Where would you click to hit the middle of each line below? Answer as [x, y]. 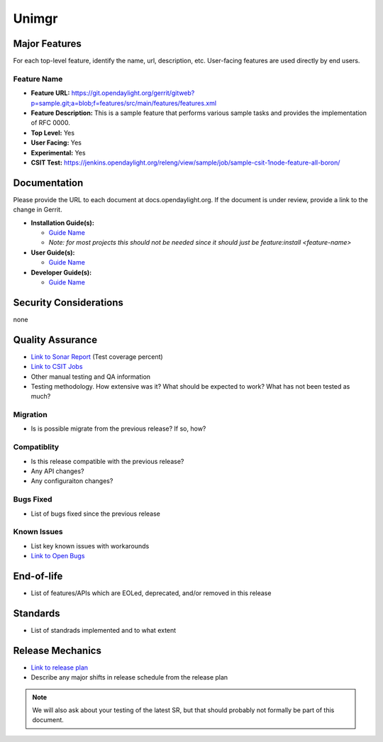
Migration [30, 415]
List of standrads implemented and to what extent [104, 630]
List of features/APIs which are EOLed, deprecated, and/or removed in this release [151, 593]
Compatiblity [36, 447]
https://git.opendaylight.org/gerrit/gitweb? [133, 93]
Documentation [48, 183]
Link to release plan [60, 668]
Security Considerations [68, 303]
